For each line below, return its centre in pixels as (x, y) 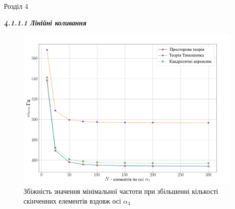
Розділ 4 (16, 6)
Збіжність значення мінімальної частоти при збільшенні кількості (121, 191)
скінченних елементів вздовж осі (72, 201)
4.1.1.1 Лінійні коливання (45, 22)
